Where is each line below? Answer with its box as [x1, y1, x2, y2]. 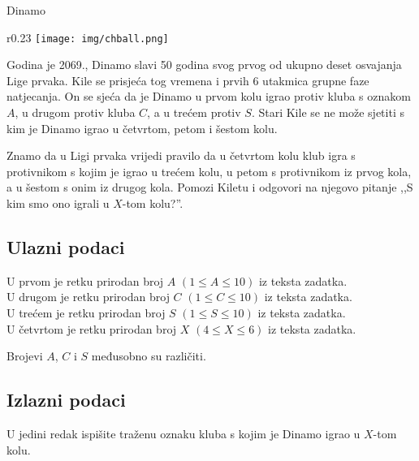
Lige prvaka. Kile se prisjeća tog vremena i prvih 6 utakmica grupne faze [6, 71, 369, 88]
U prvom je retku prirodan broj [6, 272, 164, 289]
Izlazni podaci [6, 387, 126, 412]
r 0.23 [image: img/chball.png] [6, 28, 169, 45]
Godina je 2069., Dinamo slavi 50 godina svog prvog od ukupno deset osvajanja [6, 56, 402, 73]
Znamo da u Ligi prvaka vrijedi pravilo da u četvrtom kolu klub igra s [6, 147, 356, 164]
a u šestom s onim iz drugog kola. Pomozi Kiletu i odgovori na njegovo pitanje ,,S [6, 179, 413, 196]
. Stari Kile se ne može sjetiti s [251, 104, 404, 121]
